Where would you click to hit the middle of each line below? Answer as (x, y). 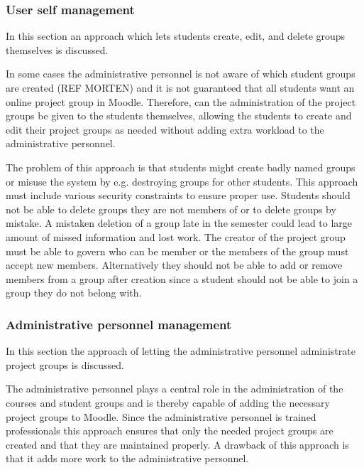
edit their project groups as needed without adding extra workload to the (165, 129)
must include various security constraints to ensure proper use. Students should (178, 195)
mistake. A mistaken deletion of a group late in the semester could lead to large (179, 223)
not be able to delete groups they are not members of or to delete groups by (171, 209)
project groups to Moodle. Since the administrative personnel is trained (161, 416)
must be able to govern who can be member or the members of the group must (177, 251)
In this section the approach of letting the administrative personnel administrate (181, 351)
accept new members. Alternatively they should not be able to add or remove (174, 265)
